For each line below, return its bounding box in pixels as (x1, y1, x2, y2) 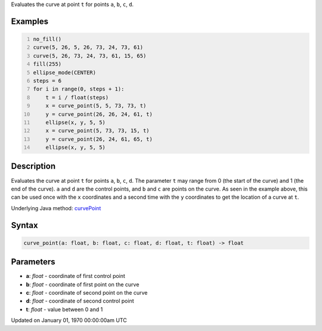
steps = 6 (33, 77, 62, 84)
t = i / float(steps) (45, 94, 109, 101)
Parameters (11, 257, 55, 267)
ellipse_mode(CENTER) (33, 69, 97, 76)
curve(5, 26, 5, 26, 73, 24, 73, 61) (33, 44, 143, 51)
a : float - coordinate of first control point (26, 273, 125, 280)
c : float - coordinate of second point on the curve (26, 289, 148, 296)
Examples (11, 16, 49, 26)
